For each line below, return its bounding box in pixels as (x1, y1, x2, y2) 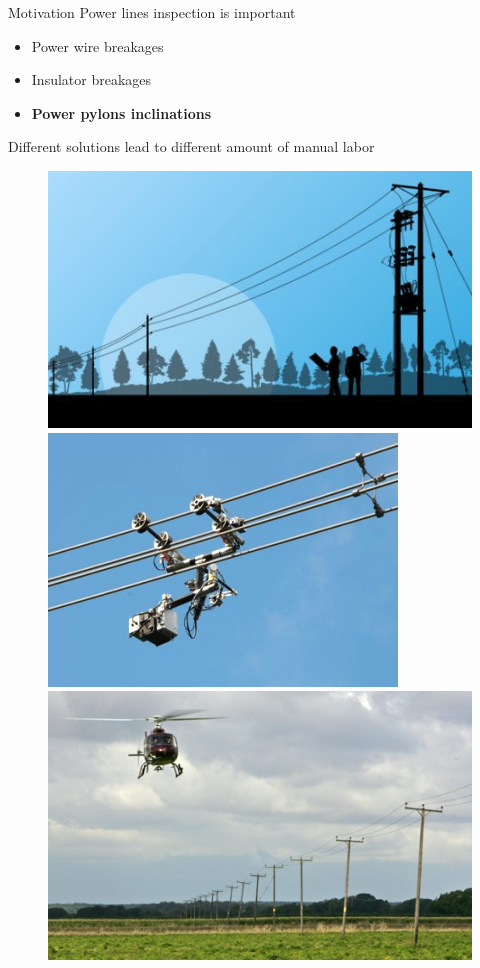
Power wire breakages (31, 35, 164, 56)
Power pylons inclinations (31, 102, 212, 123)
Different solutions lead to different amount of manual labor (8, 136, 375, 157)
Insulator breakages (31, 69, 152, 90)
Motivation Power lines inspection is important (8, 2, 296, 22)
